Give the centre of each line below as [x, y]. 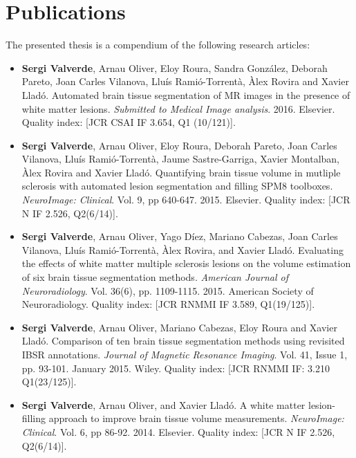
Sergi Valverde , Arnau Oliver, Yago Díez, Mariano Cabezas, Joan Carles [180, 236]
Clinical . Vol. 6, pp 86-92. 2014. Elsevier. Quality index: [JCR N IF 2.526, [178, 431]
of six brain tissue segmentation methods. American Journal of [155, 277]
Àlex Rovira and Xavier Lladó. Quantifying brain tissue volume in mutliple [181, 172]
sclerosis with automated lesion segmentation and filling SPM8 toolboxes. [177, 186]
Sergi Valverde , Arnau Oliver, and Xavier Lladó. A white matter [163, 404]
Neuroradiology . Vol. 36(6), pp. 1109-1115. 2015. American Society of [168, 290]
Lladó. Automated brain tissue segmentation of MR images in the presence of [186, 94]
